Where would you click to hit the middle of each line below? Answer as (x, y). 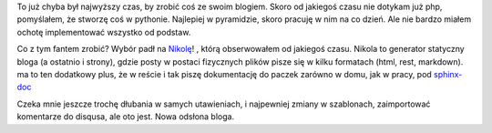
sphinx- (448, 74)
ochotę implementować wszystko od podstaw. (104, 32)
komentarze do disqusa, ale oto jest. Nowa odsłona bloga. (126, 117)
